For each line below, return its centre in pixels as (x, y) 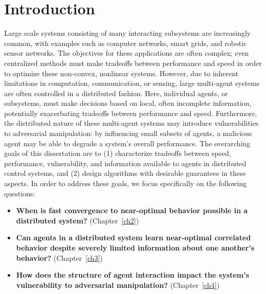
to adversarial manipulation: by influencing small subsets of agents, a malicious (128, 133)
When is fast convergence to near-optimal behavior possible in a (132, 210)
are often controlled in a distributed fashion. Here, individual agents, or (116, 93)
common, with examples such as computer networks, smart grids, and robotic (126, 43)
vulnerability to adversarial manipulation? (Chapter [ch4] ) (118, 285)
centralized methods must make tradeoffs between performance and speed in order (133, 63)
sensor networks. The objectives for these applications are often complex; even (127, 53)
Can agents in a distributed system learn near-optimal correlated (134, 238)
